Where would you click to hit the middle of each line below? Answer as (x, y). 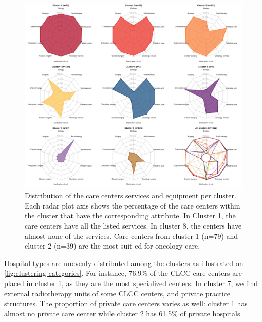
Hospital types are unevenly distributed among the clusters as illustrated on (124, 263)
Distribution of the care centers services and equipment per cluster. (130, 195)
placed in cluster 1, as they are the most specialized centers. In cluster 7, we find (131, 283)
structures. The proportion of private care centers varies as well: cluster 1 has (126, 303)
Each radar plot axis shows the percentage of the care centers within (133, 205)
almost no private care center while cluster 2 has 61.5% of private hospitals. (123, 313)
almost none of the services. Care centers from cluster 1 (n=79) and (132, 235)
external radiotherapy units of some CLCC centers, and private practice (117, 293)
